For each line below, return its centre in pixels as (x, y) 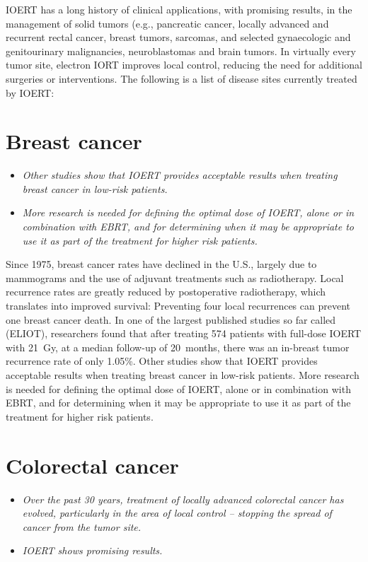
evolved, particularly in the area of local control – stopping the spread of (177, 513)
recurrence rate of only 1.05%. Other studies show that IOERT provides (162, 361)
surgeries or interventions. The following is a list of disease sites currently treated (182, 78)
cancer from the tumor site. (82, 526)
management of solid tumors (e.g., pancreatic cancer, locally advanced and (167, 23)
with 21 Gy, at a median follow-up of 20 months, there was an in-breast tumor (178, 347)
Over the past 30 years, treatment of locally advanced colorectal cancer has (183, 499)
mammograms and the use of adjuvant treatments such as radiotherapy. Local (175, 277)
